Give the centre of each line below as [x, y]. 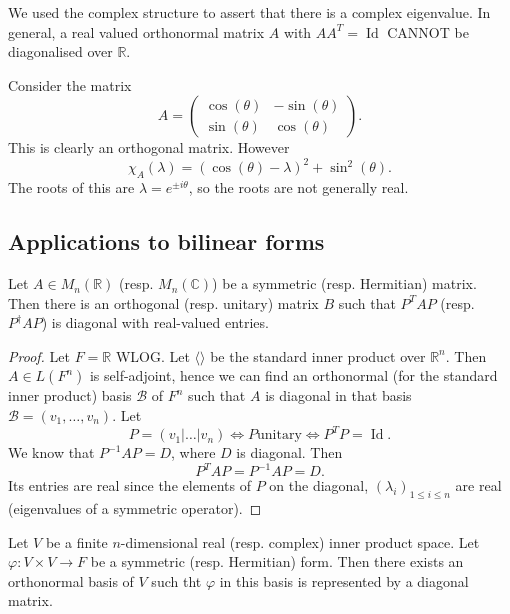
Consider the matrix [70, 84]
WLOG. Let [152, 355]
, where [193, 452]
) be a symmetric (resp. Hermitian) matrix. [344, 283]
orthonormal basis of [71, 580]
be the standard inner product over [318, 355]
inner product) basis [70, 395]
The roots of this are [71, 187]
